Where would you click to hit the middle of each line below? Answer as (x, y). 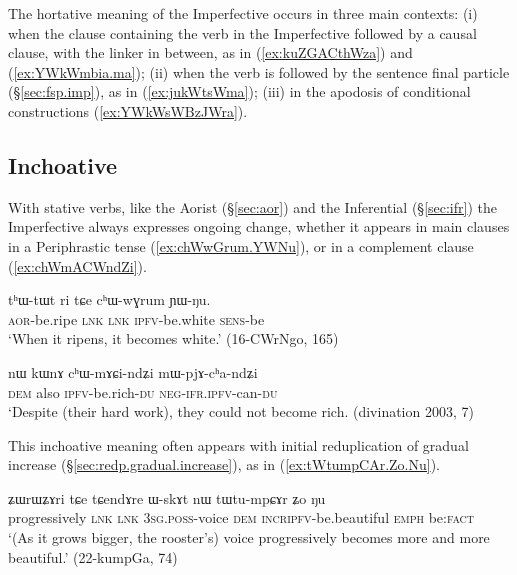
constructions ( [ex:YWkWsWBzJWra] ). (128, 110)
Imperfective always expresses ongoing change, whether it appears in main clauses (259, 226)
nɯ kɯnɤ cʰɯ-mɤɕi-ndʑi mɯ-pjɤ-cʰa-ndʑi (133, 371)
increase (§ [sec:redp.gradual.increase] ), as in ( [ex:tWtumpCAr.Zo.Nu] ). (224, 464)
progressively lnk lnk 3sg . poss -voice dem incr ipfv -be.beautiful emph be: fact (241, 517)
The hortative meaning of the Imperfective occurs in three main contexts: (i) (243, 13)
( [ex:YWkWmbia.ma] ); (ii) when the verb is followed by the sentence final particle (259, 71)
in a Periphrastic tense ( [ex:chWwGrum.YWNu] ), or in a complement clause (241, 245)
